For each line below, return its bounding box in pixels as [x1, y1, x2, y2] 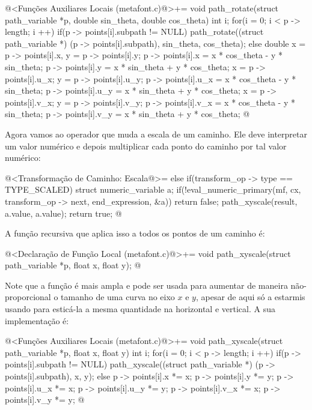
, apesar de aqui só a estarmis [195, 291, 305, 303]
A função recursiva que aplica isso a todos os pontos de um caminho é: [5, 227, 265, 240]
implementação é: [5, 314, 69, 327]
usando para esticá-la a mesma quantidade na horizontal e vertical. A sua [5, 303, 275, 315]
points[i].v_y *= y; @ [5, 393, 85, 406]
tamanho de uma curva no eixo [61, 291, 175, 303]
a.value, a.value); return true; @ [5, 207, 122, 219]
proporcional [5, 291, 51, 303]
